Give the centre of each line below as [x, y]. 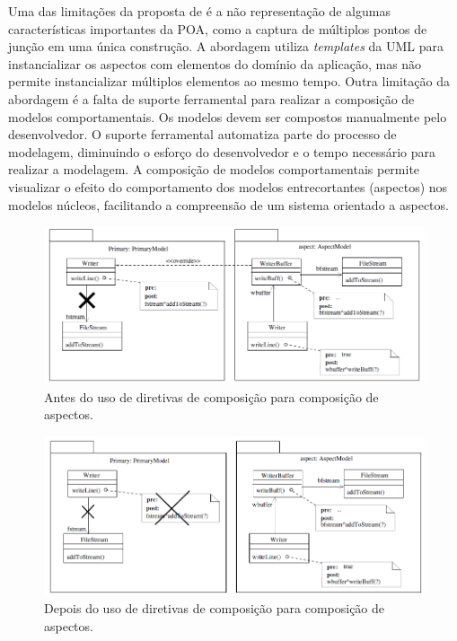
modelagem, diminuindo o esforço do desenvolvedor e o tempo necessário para [222, 151]
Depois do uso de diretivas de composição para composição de [215, 608]
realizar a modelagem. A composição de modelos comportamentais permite [214, 169]
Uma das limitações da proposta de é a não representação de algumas [199, 11]
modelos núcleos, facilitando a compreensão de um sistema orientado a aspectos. [228, 204]
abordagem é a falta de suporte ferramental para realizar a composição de [211, 98]
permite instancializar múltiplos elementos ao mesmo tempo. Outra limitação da [229, 81]
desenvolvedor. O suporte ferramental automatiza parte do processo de [202, 134]
